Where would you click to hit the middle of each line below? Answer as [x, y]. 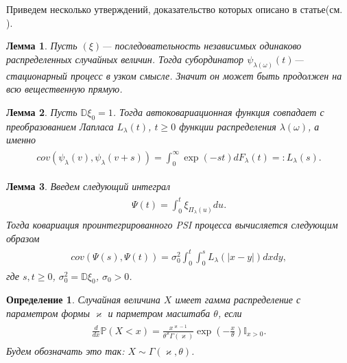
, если [230, 313]
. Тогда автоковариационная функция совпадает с [218, 112]
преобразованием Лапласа [60, 126]
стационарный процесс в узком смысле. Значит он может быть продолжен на [174, 75]
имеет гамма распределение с [238, 300]
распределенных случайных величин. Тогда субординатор [125, 59]
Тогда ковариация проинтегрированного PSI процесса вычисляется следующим [172, 225]
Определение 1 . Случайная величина [83, 300]
